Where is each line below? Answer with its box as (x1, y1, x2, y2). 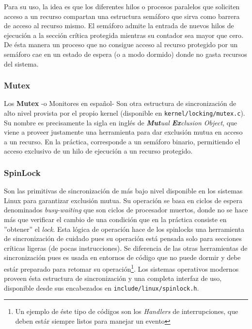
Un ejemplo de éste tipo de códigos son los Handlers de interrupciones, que (15, 306, 238, 316)
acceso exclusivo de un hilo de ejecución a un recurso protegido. (4, 146, 193, 156)
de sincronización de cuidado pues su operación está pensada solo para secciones (4, 233, 242, 243)
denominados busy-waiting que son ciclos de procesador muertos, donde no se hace (4, 205, 248, 215)
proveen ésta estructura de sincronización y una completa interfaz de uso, (4, 273, 222, 283)
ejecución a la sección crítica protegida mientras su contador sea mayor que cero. (4, 30, 243, 40)
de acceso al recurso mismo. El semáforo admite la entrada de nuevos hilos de (4, 20, 234, 31)
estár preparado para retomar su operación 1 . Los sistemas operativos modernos (4, 262, 239, 274)
